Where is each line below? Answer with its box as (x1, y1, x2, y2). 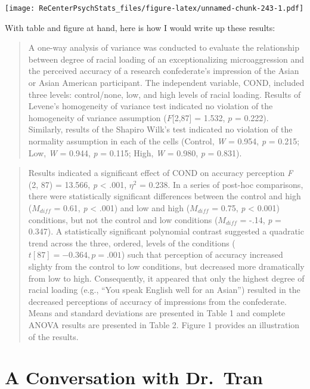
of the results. (28, 330, 79, 342)
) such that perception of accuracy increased (121, 248, 283, 261)
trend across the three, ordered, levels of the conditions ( (28, 236, 235, 249)
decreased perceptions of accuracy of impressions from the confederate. (28, 295, 287, 307)
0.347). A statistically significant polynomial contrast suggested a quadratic (28, 225, 304, 237)
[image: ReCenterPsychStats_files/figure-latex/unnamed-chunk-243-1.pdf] (5, 4, 304, 13)
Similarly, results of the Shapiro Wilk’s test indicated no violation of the (28, 123, 293, 135)
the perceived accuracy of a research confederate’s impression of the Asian (28, 64, 299, 77)
